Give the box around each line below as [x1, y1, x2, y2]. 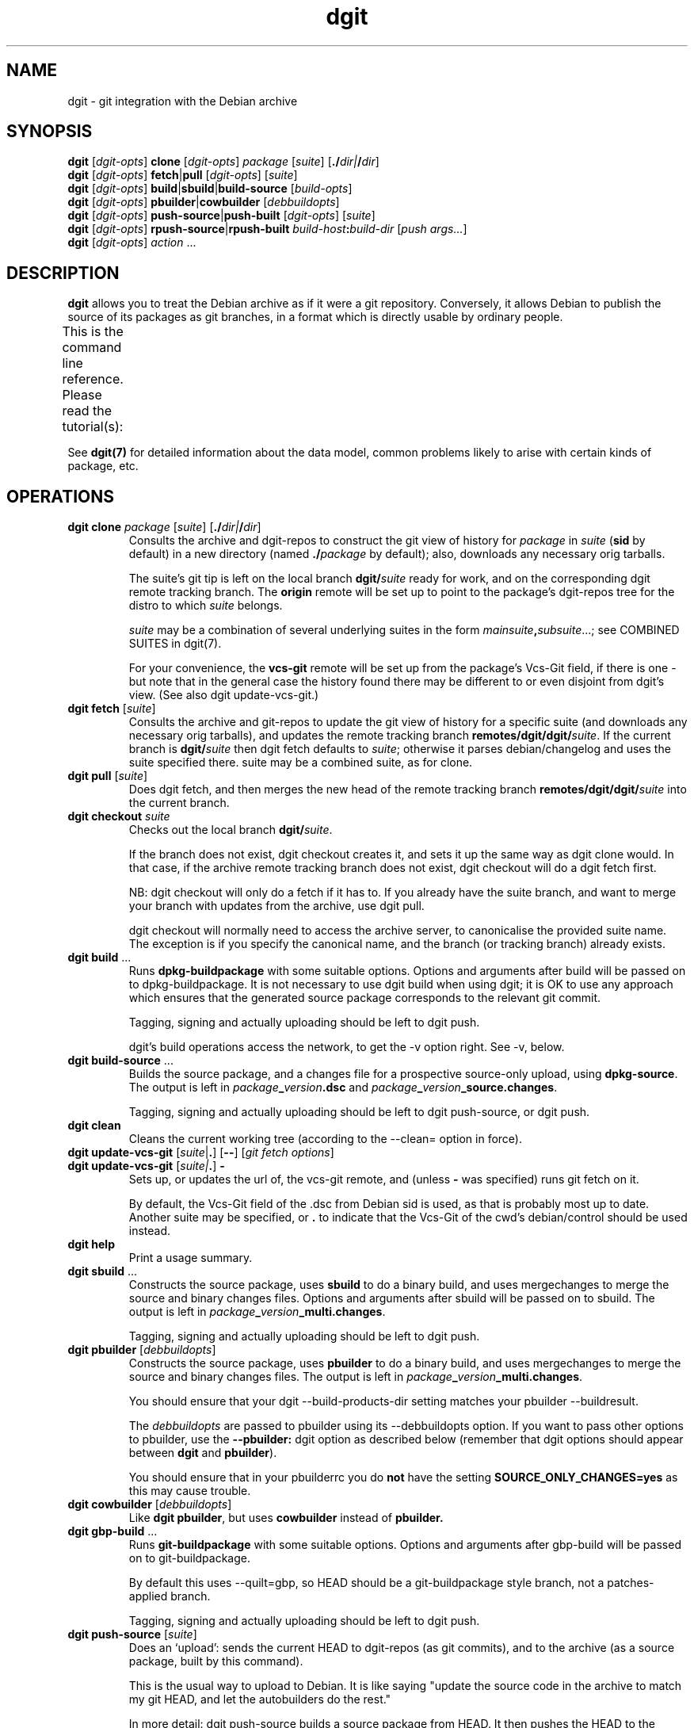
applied [128, 1589, 168, 1604]
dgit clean [67, 1118, 121, 1133]
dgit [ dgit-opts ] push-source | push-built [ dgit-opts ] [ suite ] [67, 208, 376, 223]
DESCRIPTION [6, 262, 120, 283]
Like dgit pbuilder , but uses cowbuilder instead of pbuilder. [128, 1511, 444, 1525]
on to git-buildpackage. [128, 1551, 250, 1566]
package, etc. [67, 459, 139, 473]
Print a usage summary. [128, 1251, 253, 1265]
